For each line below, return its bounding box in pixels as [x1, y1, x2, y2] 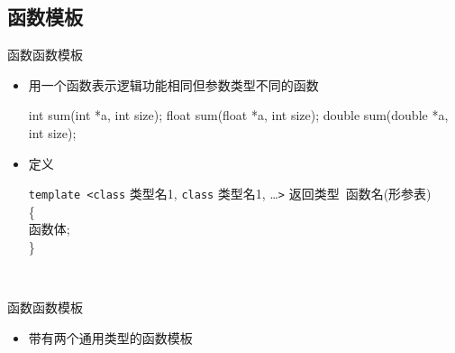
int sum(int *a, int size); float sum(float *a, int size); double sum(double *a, [28, 106, 449, 125]
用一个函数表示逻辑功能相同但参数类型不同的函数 [28, 75, 319, 94]
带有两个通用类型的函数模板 [28, 328, 193, 347]
